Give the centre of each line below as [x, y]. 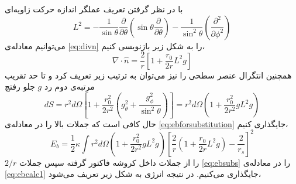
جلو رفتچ [20, 86]
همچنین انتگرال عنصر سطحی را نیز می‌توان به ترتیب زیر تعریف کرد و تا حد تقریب [148, 75]
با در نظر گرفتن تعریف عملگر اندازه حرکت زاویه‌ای [94, 9]
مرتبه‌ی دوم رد [69, 86]
